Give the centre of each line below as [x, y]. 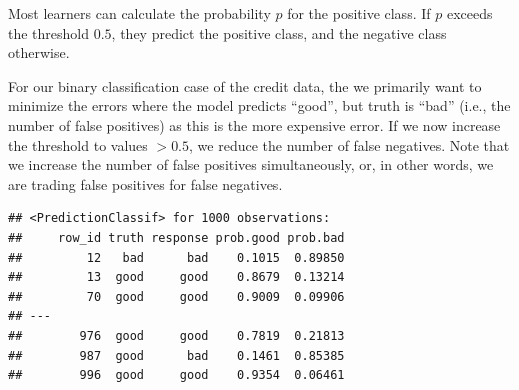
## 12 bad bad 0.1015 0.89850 [176, 257]
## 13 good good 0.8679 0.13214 [176, 277]
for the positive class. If [359, 13]
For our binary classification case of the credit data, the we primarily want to [245, 85]
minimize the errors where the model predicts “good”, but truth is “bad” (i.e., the [259, 105]
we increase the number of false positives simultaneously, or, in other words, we [251, 164]
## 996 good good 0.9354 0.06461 [176, 375]
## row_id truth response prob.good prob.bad [176, 237]
